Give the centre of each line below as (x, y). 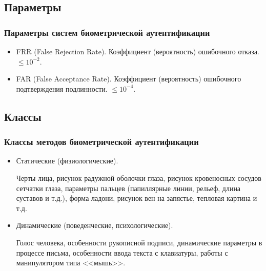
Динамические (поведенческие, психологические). (95, 225)
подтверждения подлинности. (62, 88)
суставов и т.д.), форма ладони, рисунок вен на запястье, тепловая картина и (137, 198)
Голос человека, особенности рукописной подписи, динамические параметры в (139, 242)
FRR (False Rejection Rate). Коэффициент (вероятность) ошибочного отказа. (138, 51)
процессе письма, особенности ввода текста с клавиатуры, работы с (122, 252)
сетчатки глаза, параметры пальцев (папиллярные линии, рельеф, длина (128, 188)
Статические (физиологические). (67, 161)
